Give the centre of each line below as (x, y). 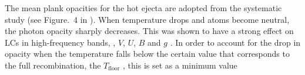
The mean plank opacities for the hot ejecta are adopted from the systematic (143, 8)
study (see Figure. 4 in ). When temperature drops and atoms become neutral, (147, 19)
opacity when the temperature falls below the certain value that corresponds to (147, 54)
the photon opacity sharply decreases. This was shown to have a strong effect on (149, 31)
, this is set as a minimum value (180, 65)
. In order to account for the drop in (235, 42)
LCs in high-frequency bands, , (60, 42)
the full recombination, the (53, 65)
